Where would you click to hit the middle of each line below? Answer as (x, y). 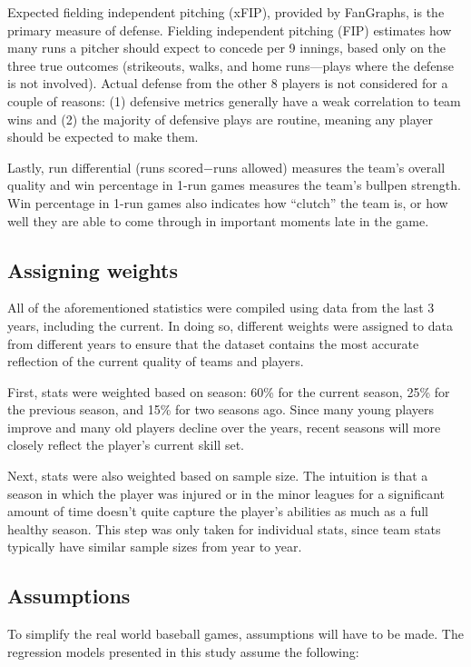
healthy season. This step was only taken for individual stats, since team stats (224, 528)
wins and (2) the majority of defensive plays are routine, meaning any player (221, 119)
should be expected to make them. (103, 137)
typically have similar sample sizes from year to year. (155, 547)
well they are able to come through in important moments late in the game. (218, 220)
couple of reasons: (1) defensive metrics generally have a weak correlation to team (234, 100)
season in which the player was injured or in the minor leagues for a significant (226, 493)
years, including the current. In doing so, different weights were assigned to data (230, 325)
